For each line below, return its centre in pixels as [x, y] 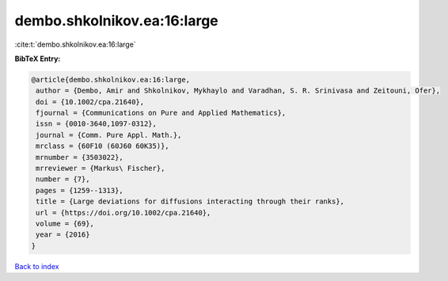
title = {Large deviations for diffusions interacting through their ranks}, [190, 201]
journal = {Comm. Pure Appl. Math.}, [109, 135]
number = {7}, [63, 179]
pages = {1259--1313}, [80, 190]
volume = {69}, [65, 224]
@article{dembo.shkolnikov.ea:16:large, [110, 80]
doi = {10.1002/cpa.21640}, [90, 102]
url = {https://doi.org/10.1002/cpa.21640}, [123, 213]
